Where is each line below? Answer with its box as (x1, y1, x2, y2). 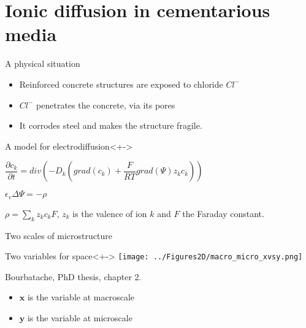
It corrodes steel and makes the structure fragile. (19, 119, 202, 132)
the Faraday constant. (182, 207, 264, 219)
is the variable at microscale (27, 311, 132, 324)
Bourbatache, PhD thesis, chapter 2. (5, 270, 142, 283)
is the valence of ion (72, 207, 147, 219)
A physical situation (5, 57, 80, 70)
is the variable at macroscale (27, 291, 134, 303)
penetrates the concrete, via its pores (36, 98, 175, 111)
